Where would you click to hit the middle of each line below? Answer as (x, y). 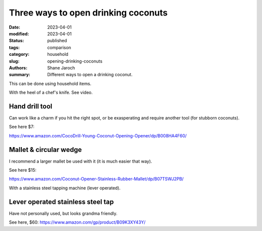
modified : (19, 33)
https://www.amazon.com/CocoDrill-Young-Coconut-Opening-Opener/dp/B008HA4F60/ (98, 135)
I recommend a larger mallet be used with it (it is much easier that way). (81, 161)
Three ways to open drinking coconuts (88, 13)
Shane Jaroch (61, 67)
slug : (14, 61)
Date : (15, 27)
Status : (16, 41)
